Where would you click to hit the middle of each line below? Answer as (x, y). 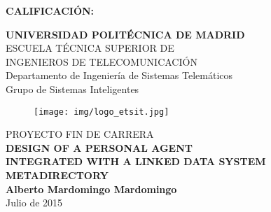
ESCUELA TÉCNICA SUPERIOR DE (90, 48)
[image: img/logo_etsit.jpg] (102, 112)
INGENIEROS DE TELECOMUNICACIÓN (102, 61)
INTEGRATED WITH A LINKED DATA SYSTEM (136, 161)
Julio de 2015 (34, 203)
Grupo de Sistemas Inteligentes (72, 89)
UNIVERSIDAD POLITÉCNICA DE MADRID (125, 34)
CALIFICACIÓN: (50, 10)
